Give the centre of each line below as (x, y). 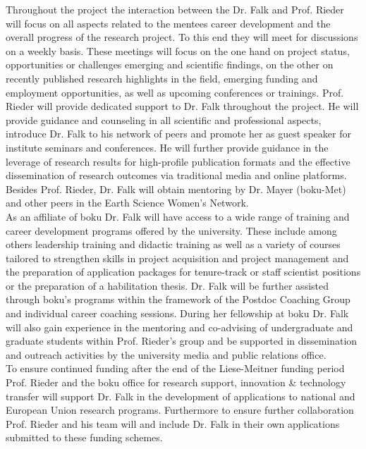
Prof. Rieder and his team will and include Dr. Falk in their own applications (173, 423)
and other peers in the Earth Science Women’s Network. (127, 203)
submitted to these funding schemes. (84, 437)
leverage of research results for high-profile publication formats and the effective (178, 161)
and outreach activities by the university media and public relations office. (166, 354)
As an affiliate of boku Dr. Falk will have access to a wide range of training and (178, 216)
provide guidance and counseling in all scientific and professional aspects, (164, 119)
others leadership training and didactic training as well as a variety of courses (173, 244)
